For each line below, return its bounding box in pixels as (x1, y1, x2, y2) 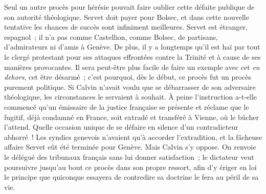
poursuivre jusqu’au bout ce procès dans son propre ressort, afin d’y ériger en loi (4, 161, 257, 172)
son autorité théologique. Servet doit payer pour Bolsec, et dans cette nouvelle (4, 11, 249, 22)
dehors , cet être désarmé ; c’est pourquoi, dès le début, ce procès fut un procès (4, 71, 252, 82)
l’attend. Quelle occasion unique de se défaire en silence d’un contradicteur (4, 122, 238, 132)
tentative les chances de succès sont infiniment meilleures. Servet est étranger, (4, 21, 248, 32)
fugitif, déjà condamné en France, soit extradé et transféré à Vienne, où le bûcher (4, 111, 259, 122)
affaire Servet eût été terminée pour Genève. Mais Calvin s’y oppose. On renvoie (4, 141, 256, 152)
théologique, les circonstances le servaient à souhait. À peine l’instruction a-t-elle (4, 91, 257, 102)
